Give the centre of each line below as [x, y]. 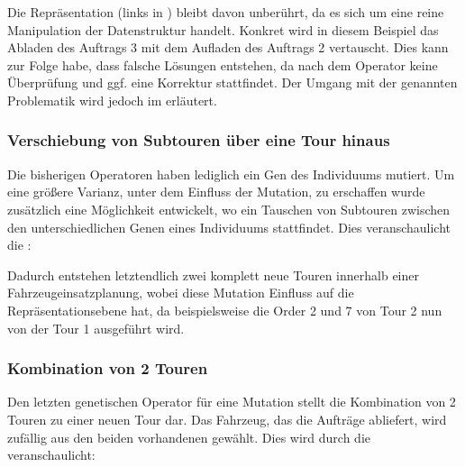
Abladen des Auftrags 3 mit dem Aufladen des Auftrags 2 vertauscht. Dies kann [228, 47]
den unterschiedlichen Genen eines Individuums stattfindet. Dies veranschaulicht [229, 227]
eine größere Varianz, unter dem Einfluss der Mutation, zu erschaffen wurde [216, 192]
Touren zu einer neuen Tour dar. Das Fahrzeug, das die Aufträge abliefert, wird [227, 419]
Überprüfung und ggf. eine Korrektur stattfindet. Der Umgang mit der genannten [232, 82]
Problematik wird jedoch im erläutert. [112, 100]
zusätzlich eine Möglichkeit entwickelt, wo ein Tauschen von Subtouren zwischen [229, 209]
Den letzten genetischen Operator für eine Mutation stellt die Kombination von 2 [232, 402]
